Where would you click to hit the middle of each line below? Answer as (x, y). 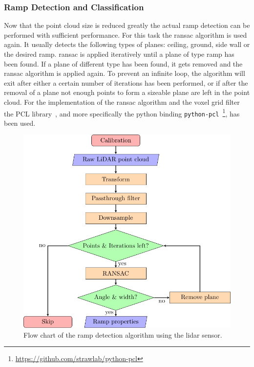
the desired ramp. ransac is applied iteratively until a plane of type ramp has (119, 54)
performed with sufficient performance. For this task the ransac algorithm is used (126, 34)
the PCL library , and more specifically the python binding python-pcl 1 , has (122, 113)
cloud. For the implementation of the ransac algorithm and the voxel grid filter (122, 102)
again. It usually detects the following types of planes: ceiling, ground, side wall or (127, 44)
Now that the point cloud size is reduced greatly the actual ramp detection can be (127, 25)
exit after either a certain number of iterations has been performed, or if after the (126, 82)
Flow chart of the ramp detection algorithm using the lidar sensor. (123, 334)
